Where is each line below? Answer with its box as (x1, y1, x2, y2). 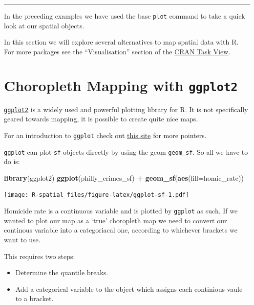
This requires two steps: (4, 251, 75, 261)
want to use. (4, 234, 41, 244)
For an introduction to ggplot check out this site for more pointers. (4, 130, 207, 140)
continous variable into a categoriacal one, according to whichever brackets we (4, 225, 237, 235)
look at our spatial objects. (4, 20, 85, 30)
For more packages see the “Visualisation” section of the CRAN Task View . (4, 46, 231, 56)
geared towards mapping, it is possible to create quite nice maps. (4, 114, 198, 124)
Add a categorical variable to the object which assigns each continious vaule (15, 283, 243, 294)
